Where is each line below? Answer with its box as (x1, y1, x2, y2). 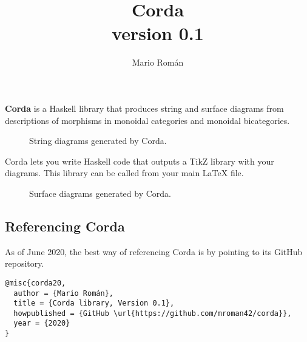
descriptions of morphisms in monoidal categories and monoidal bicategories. (5, 114, 290, 126)
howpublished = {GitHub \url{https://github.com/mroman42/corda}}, (13, 309, 292, 318)
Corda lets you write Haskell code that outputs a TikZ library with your (5, 154, 274, 167)
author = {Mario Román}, (13, 289, 113, 298)
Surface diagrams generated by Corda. (29, 186, 171, 199)
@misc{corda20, (5, 278, 66, 287)
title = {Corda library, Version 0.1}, (13, 299, 175, 308)
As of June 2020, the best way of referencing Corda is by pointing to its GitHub (5, 245, 303, 258)
